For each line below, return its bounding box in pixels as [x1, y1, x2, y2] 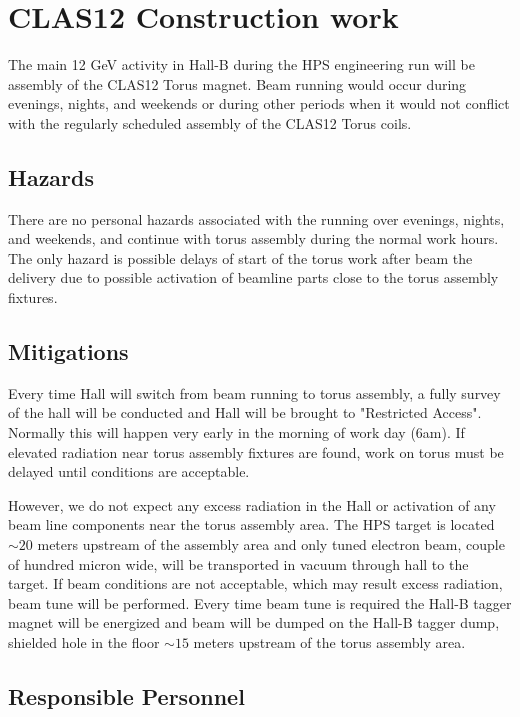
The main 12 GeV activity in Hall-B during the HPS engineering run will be [8, 54, 475, 75]
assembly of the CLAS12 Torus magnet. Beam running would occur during [8, 73, 467, 94]
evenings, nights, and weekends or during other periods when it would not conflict [8, 93, 510, 114]
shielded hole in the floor [8, 632, 160, 652]
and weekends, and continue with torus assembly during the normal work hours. [8, 228, 499, 249]
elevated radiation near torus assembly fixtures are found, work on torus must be [8, 441, 504, 462]
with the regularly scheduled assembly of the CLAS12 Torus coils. [8, 112, 412, 133]
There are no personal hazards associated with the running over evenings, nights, [8, 208, 505, 229]
